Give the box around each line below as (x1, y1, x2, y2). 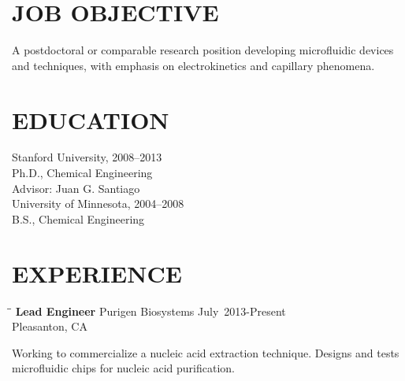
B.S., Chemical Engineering (12, 210, 145, 227)
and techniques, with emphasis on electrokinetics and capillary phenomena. (12, 57, 375, 73)
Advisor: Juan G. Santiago (12, 179, 140, 196)
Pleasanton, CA (12, 318, 87, 335)
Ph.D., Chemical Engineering (12, 165, 153, 181)
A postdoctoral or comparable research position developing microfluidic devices (12, 42, 394, 58)
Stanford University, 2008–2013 (12, 149, 162, 165)
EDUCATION (12, 103, 169, 135)
